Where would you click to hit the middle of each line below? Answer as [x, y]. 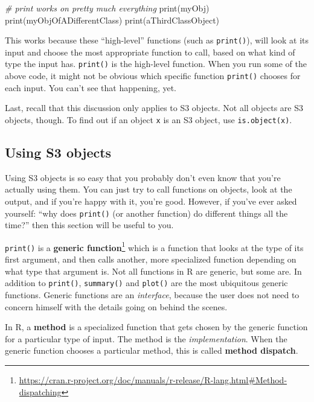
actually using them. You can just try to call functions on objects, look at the [149, 189]
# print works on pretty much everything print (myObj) [107, 8]
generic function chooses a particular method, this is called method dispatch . [152, 350]
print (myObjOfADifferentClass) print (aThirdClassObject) [112, 20]
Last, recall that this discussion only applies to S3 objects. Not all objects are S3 [154, 108]
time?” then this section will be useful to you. [89, 225]
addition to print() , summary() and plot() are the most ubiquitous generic [146, 283]
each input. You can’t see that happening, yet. [91, 87]
